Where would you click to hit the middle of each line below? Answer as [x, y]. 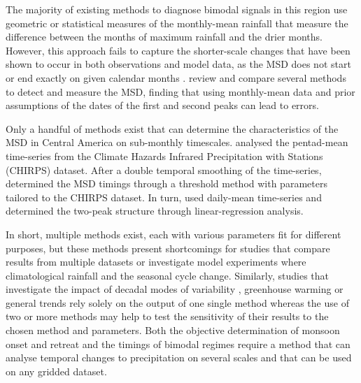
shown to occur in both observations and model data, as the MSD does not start [178, 64]
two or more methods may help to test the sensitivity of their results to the [167, 316]
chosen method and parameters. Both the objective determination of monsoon [173, 330]
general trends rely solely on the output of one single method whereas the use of [177, 302]
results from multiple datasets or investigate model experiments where [156, 262]
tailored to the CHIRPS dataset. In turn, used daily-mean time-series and [164, 197]
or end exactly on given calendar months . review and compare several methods [176, 77]
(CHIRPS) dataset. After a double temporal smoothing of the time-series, [164, 169]
